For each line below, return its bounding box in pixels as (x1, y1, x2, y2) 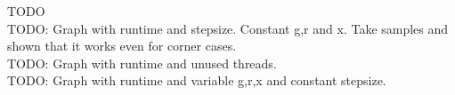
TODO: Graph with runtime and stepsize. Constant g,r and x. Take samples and (7, 19, 449, 37)
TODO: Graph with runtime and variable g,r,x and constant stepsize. (7, 71, 386, 90)
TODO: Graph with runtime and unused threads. (7, 53, 277, 72)
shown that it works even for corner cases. (7, 36, 237, 55)
